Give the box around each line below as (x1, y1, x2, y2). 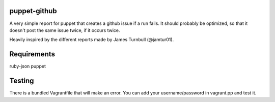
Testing (9, 77, 34, 85)
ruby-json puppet (9, 63, 46, 70)
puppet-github (9, 7, 57, 15)
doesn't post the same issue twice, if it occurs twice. (9, 27, 120, 33)
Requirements (9, 50, 56, 58)
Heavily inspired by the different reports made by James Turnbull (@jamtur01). (9, 37, 174, 43)
